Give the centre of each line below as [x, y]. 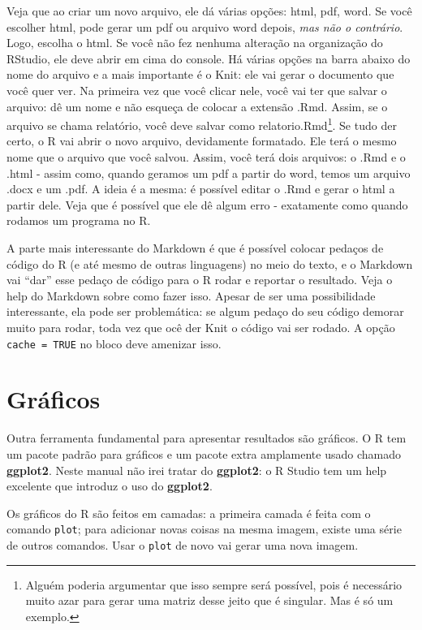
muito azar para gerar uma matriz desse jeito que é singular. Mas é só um [209, 600]
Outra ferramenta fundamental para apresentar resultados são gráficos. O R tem [207, 438]
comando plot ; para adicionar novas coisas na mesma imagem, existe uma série [204, 529]
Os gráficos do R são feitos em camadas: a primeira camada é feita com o [189, 513]
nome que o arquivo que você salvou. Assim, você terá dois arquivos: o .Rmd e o [206, 157]
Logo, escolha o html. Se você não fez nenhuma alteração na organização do [195, 43]
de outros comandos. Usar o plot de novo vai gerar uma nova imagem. [183, 544]
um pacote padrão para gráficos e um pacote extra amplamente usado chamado [204, 453]
